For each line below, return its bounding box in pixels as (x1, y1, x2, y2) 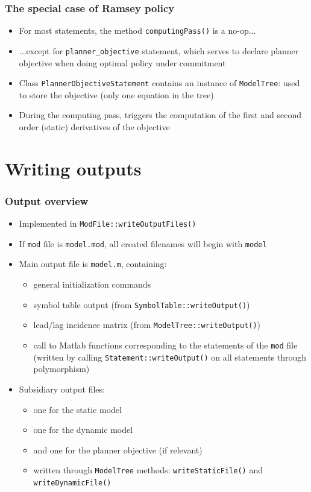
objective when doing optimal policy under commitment (19, 56, 226, 69)
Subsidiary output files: (19, 382, 105, 395)
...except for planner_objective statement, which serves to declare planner (19, 44, 299, 57)
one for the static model (33, 403, 122, 415)
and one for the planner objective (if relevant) (33, 443, 203, 456)
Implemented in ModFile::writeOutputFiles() (19, 217, 196, 230)
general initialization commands (33, 278, 151, 291)
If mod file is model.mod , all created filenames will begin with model (19, 237, 267, 250)
